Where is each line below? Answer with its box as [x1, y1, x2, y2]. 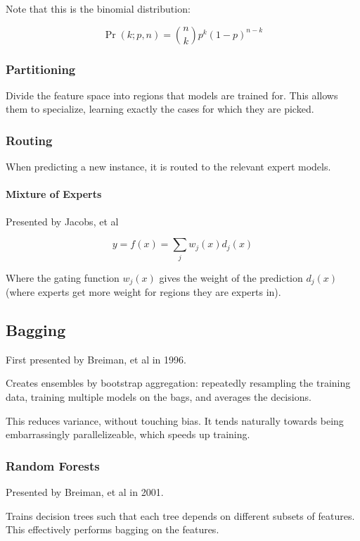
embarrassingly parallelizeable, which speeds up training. [6, 427, 250, 442]
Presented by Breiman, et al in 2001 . [6, 484, 164, 499]
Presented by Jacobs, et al [6, 213, 119, 228]
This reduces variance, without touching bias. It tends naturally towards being [6, 413, 344, 428]
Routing [6, 131, 53, 149]
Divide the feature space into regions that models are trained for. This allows [6, 87, 338, 102]
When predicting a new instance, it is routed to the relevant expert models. [6, 159, 331, 174]
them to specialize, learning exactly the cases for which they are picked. [6, 101, 314, 116]
